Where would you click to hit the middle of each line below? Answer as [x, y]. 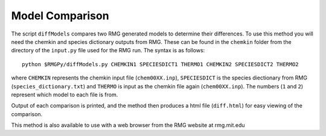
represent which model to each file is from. [65, 94]
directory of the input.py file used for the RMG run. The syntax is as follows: [108, 51]
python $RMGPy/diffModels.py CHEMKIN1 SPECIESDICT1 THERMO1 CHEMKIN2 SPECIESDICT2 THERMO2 [160, 64]
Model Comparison [60, 16]
